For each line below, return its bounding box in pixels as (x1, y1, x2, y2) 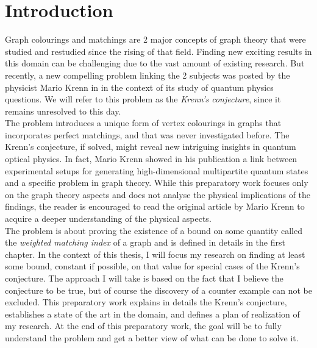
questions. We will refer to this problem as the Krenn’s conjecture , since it (5, 93, 281, 105)
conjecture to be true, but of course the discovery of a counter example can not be (5, 283, 312, 296)
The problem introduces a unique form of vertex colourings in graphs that (5, 116, 282, 129)
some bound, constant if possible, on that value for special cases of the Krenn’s (5, 260, 300, 272)
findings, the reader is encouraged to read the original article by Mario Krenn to (5, 200, 305, 213)
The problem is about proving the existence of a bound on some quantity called (5, 224, 302, 236)
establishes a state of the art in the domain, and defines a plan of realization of (5, 307, 300, 320)
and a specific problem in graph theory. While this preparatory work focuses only (5, 176, 308, 189)
